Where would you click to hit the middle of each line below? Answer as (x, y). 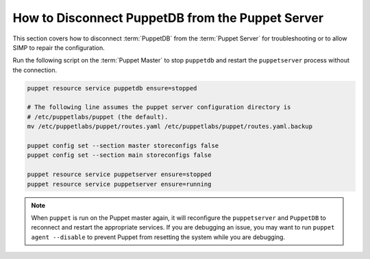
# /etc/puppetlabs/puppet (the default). (98, 117)
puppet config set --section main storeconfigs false (119, 155)
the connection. (35, 70)
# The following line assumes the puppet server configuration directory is (159, 107)
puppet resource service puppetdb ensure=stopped (112, 88)
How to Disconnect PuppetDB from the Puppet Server (168, 18)
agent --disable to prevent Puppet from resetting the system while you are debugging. (158, 237)
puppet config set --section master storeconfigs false (123, 146)
